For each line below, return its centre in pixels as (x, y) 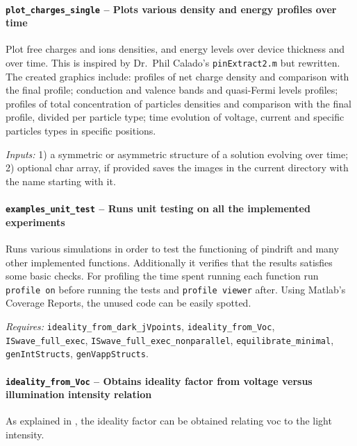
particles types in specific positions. (81, 131)
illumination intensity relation (79, 394)
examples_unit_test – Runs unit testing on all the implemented (158, 208)
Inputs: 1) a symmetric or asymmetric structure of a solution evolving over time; (177, 154)
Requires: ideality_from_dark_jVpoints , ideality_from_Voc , (140, 326)
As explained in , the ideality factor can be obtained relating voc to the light (169, 421)
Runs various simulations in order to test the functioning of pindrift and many (172, 248)
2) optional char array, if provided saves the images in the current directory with (177, 168)
